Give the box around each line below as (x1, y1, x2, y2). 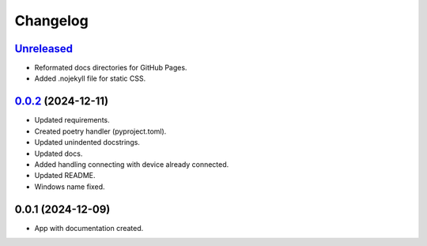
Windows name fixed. (34, 182, 106, 191)
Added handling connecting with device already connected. (34, 159, 229, 169)
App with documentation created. (34, 223, 144, 233)
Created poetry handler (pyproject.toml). (34, 127, 167, 136)
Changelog (14, 12, 89, 29)
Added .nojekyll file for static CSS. (34, 74, 146, 83)
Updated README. (34, 171, 96, 180)
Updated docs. (34, 149, 83, 158)
